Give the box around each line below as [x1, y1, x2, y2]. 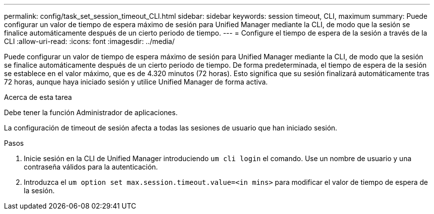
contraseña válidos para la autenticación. [24, 163, 158, 171]
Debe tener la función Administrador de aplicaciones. [4, 108, 178, 117]
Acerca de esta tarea [4, 93, 72, 101]
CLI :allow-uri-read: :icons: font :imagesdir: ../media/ [4, 37, 175, 45]
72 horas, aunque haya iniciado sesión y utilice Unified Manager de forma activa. [4, 78, 268, 86]
